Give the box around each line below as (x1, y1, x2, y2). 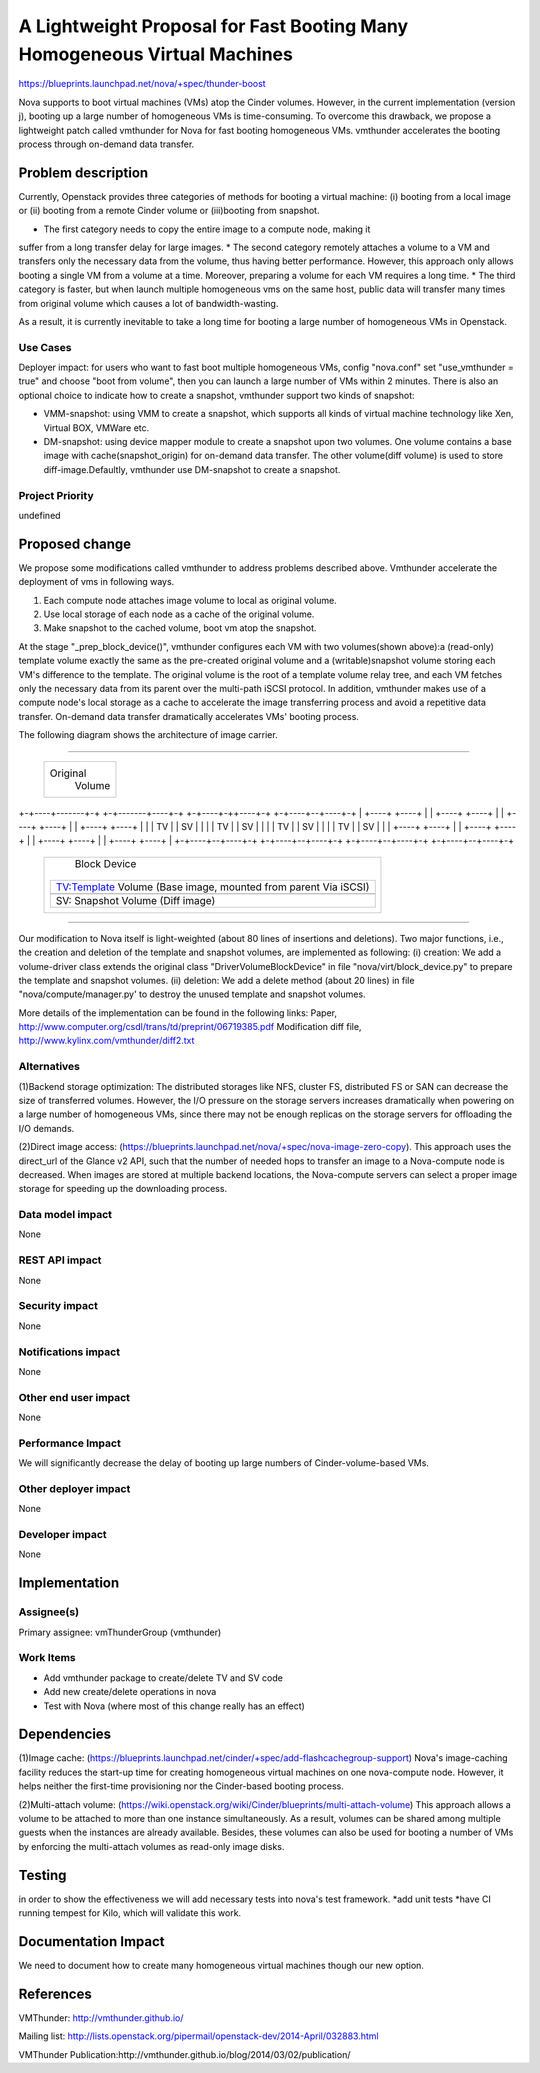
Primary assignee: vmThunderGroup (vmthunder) (18, 1626, 222, 1638)
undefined (18, 509, 61, 521)
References (18, 1985, 92, 2002)
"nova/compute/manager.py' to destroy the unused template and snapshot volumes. (18, 988, 366, 1000)
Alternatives (18, 1060, 80, 1074)
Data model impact (18, 1208, 113, 1222)
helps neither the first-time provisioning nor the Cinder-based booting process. (18, 1780, 345, 1792)
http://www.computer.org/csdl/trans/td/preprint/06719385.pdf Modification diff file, (18, 1021, 362, 1033)
